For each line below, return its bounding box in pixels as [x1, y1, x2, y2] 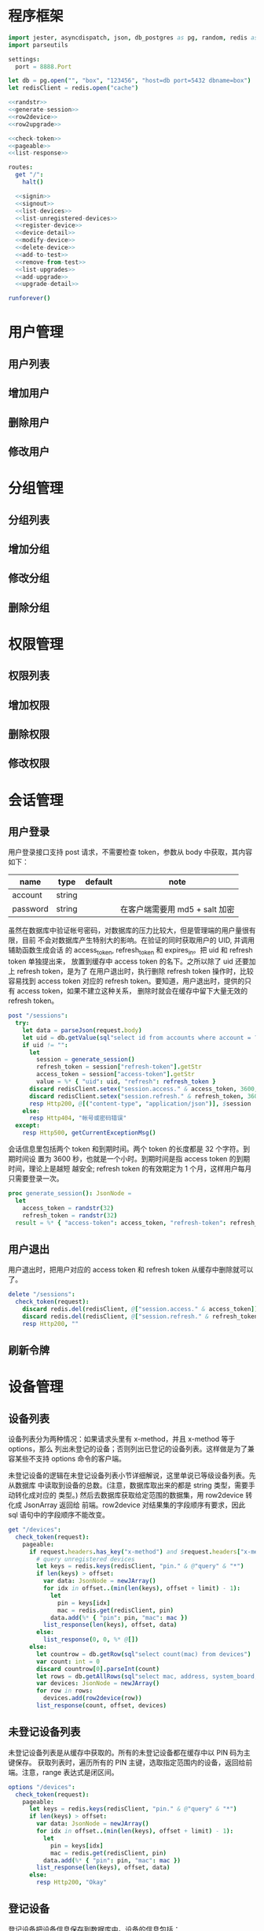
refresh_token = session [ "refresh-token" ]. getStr [36, 1063, 202, 1071]
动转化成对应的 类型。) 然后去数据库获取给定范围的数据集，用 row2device [8, 1491, 244, 1500]
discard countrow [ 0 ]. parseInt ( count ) [36, 1665, 159, 1673]
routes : [8, 163, 34, 172]
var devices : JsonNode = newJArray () [36, 1680, 159, 1688]
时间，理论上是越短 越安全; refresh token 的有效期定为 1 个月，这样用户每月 [8, 1164, 252, 1174]
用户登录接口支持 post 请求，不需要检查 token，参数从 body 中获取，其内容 [8, 848, 253, 857]
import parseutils [8, 41, 68, 49]
